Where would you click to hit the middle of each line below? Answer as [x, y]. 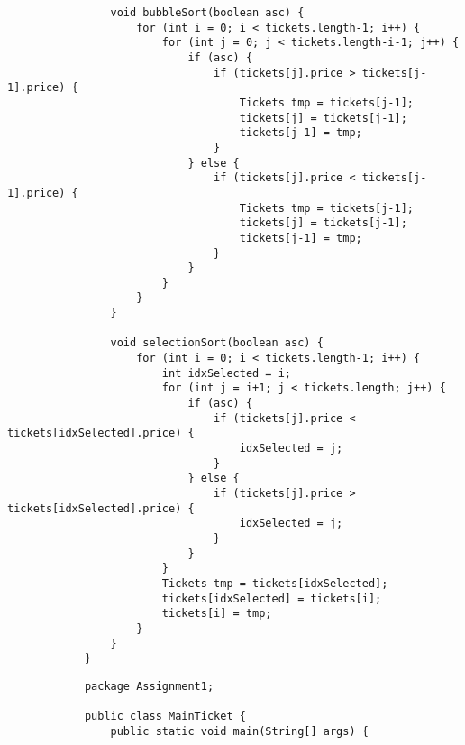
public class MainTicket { [165, 717]
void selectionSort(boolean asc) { [217, 343]
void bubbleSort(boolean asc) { [207, 13]
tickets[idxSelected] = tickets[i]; [272, 598]
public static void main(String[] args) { [239, 731]
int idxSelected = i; [226, 373]
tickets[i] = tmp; [217, 614]
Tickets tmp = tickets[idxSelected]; [275, 583]
